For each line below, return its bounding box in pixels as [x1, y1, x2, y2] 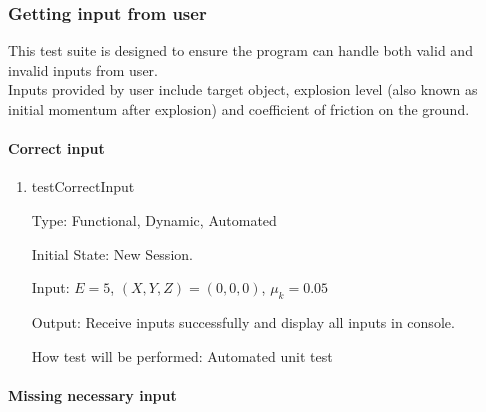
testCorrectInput [31, 176, 135, 197]
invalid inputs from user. [8, 59, 158, 80]
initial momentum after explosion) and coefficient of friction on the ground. [8, 99, 470, 119]
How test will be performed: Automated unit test [31, 345, 333, 366]
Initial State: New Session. [31, 243, 193, 264]
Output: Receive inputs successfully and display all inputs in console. [31, 311, 455, 332]
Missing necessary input [8, 384, 177, 405]
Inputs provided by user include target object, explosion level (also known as [8, 79, 478, 100]
